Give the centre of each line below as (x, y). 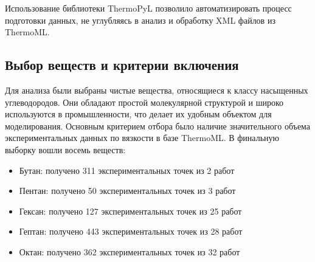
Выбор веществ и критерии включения (122, 65)
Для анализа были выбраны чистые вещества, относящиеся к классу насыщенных (157, 90)
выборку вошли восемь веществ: (65, 149)
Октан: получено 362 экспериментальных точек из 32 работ (130, 251)
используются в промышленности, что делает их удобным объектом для (138, 114)
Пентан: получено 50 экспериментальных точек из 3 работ (127, 191)
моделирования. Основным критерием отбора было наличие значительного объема (158, 126)
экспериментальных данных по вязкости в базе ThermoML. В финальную (142, 138)
